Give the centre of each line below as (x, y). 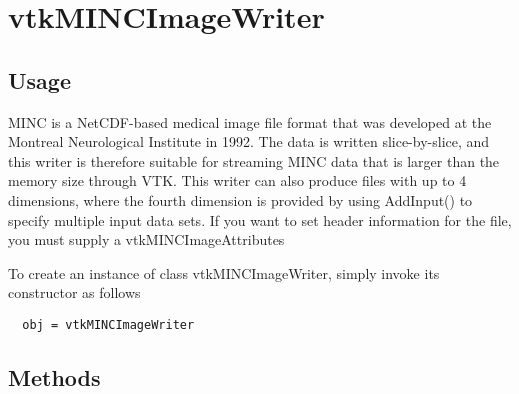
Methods (54, 376)
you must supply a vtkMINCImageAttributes (146, 239)
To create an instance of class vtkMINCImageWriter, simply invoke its (224, 272)
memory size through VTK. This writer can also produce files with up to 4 (237, 180)
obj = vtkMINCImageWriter (108, 324)
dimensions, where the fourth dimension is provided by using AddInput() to (240, 199)
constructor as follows (74, 292)
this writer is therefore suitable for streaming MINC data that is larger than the (254, 160)
